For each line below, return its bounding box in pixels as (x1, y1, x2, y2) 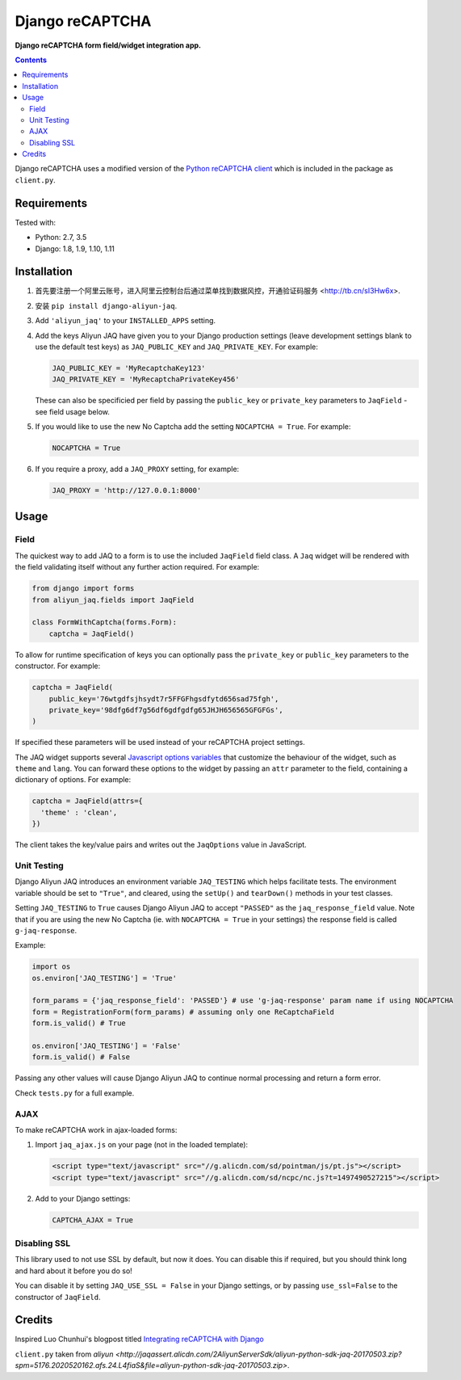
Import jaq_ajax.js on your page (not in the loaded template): (35, 1140, 249, 1150)
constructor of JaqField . (15, 1292, 101, 1302)
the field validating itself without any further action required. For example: (15, 562, 260, 572)
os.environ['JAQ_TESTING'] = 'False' (31, 1041, 182, 1050)
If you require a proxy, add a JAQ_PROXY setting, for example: (35, 465, 240, 474)
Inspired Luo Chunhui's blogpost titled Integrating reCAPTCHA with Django (15, 1334, 264, 1344)
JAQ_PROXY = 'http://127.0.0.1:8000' (52, 486, 202, 495)
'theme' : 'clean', (40, 808, 118, 817)
